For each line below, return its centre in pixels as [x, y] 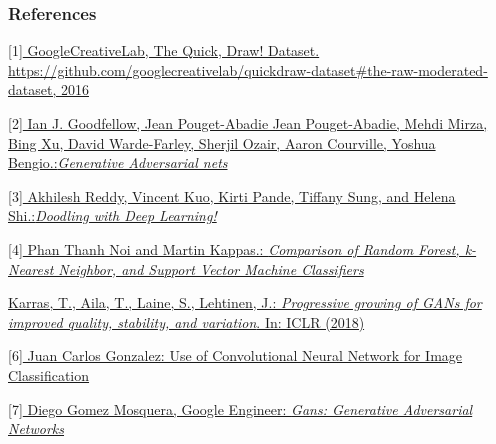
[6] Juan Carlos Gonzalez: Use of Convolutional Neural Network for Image [235, 355]
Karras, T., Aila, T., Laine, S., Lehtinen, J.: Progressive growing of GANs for [245, 302]
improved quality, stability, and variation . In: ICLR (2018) [186, 321]
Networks [36, 428]
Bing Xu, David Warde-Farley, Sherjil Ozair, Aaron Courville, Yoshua [222, 142]
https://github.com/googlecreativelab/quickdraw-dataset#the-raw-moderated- [248, 69]
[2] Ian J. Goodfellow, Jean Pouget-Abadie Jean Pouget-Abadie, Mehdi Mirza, [248, 123]
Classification [49, 374]
